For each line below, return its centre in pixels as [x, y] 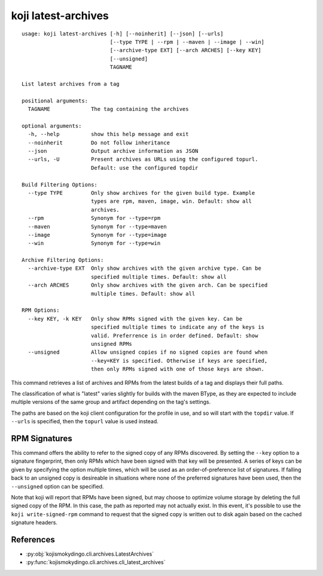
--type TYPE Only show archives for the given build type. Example [141, 193]
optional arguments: [52, 126]
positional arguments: [55, 101]
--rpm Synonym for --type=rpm [94, 218]
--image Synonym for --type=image [97, 235]
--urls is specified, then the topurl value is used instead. [85, 421]
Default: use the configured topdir [144, 168]
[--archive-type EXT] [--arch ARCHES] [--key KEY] [185, 50]
